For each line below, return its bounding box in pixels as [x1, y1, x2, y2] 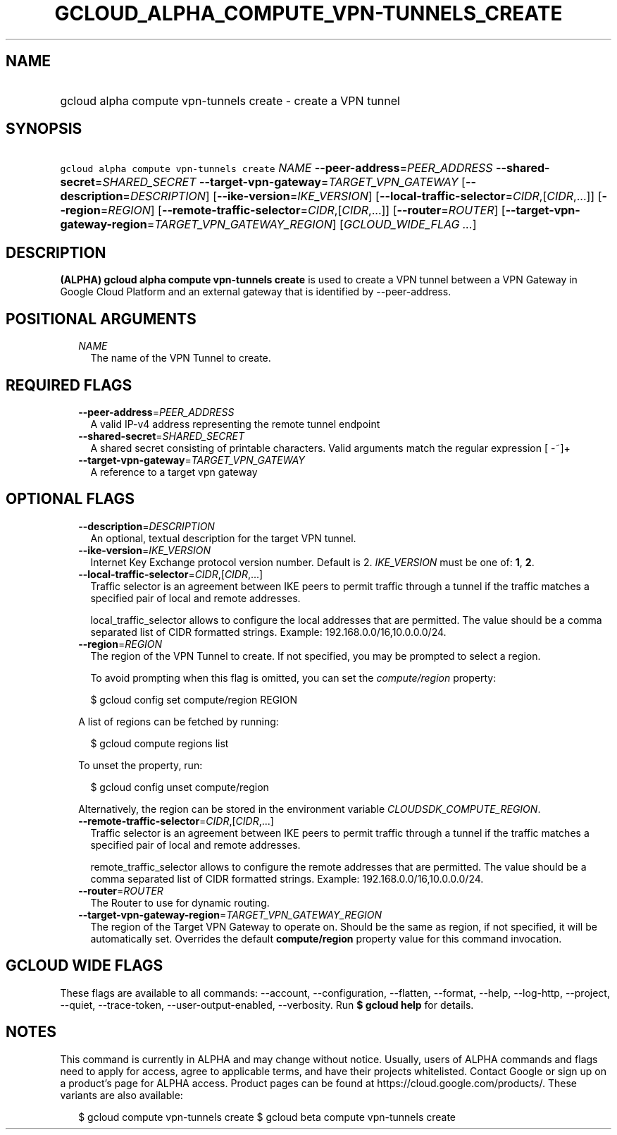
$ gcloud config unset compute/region [90, 780, 269, 793]
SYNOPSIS [6, 120, 82, 138]
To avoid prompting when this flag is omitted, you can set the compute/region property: [90, 671, 497, 684]
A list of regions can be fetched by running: [78, 715, 279, 728]
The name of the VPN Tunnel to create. [90, 352, 271, 364]
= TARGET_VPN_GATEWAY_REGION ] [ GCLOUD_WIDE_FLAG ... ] [147, 217, 477, 232]
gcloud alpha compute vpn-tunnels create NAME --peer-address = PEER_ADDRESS [60, 161, 493, 176]
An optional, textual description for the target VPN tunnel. [90, 532, 356, 544]
